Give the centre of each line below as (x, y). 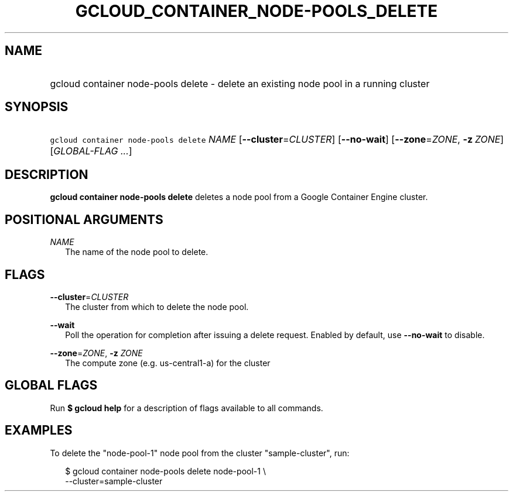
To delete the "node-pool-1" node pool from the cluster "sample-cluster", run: (200, 453)
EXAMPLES (39, 430)
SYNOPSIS (37, 107)
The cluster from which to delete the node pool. (157, 306)
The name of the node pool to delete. (137, 252)
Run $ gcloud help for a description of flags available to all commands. (187, 408)
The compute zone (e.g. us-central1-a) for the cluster (168, 363)
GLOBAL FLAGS (51, 385)
